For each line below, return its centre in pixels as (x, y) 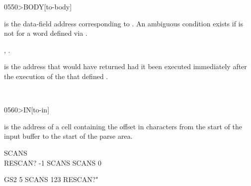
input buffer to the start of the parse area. (68, 136)
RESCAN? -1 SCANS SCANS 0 (53, 162)
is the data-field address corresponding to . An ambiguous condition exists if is (124, 23)
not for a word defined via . (46, 33)
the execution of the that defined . (56, 76)
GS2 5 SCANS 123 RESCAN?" (51, 179)
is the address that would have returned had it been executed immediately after (125, 66)
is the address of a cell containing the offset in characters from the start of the (123, 126)
